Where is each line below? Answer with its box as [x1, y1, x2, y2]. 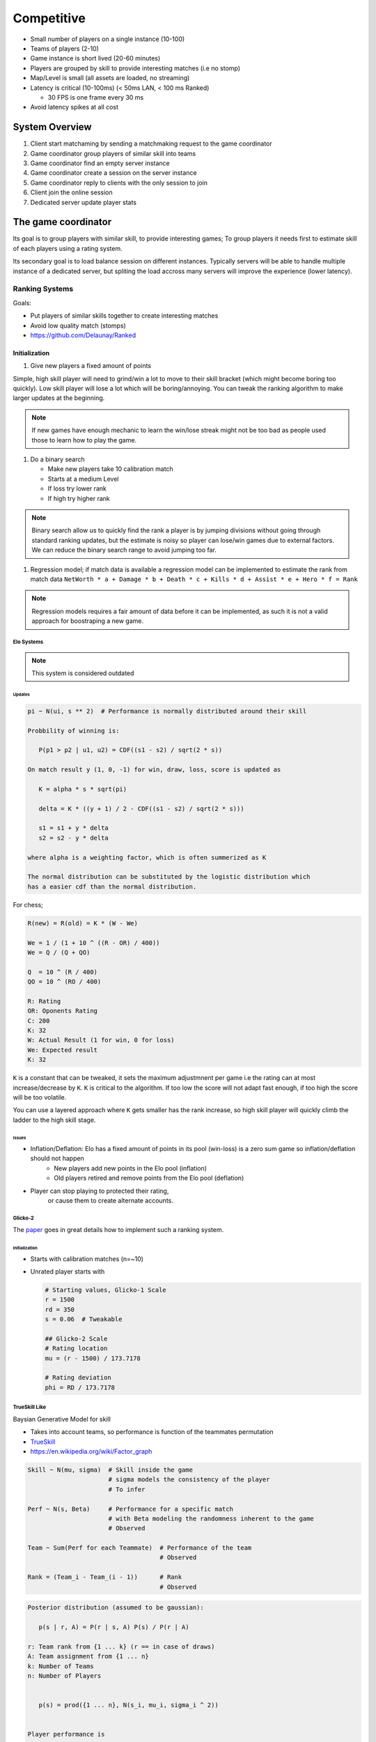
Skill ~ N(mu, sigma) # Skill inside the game [27, 1465, 193, 1474]
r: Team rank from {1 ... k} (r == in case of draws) [27, 1642, 215, 1651]
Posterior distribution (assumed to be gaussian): [27, 1603, 205, 1612]
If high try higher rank [47, 494, 111, 502]
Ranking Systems [13, 284, 74, 294]
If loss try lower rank [47, 484, 107, 493]
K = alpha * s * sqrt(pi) [38, 785, 127, 793]
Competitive [13, 10, 86, 26]
